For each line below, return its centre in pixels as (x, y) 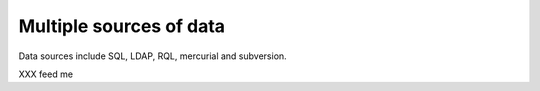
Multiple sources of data (121, 26)
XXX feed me (46, 74)
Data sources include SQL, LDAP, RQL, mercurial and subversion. (152, 56)
